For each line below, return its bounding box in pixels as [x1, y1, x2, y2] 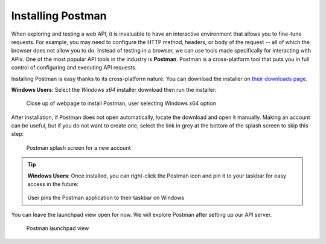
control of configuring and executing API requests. [11, 64, 137, 71]
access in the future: [27, 181, 78, 188]
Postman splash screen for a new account [26, 144, 131, 151]
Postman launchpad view [26, 225, 89, 232]
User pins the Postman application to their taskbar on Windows [27, 194, 184, 202]
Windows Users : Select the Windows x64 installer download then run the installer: [11, 86, 217, 93]
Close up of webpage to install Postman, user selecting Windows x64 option [26, 100, 217, 107]
